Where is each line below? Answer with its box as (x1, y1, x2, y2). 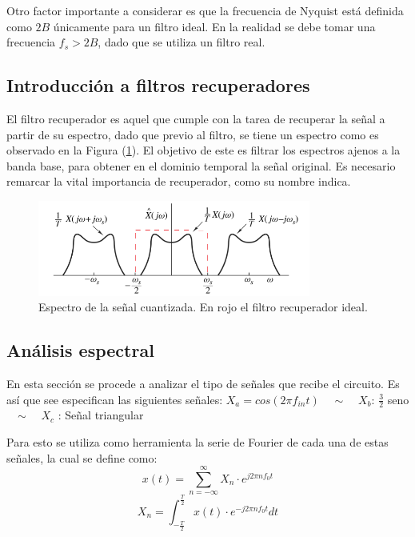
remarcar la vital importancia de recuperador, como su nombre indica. (6, 173, 351, 190)
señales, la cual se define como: (6, 449, 158, 466)
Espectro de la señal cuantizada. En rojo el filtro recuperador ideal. (38, 299, 368, 315)
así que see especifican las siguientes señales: (6, 391, 223, 407)
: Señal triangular (58, 407, 144, 423)
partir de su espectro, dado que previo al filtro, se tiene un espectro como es (6, 126, 379, 142)
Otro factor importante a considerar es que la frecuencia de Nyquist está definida (6, 2, 404, 18)
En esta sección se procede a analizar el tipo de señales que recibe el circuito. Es (6, 375, 400, 391)
